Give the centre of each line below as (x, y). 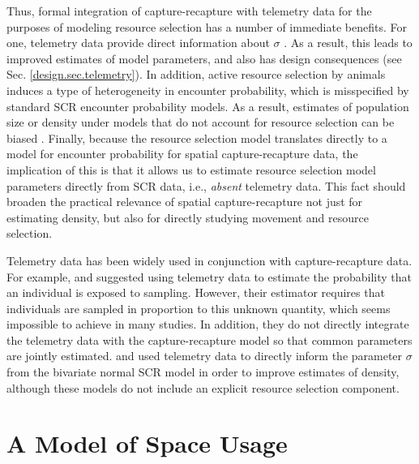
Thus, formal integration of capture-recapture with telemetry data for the (189, 11)
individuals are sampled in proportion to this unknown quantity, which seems (199, 308)
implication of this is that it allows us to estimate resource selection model (191, 169)
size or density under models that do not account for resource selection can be (201, 122)
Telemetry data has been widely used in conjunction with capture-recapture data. (209, 260)
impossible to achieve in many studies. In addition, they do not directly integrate (208, 324)
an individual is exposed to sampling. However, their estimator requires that (196, 292)
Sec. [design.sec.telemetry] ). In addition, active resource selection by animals (196, 74)
